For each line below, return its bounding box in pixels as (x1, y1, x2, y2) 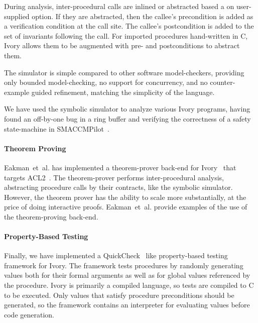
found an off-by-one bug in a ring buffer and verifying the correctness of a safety (4, 113, 251, 124)
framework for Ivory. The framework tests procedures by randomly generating (4, 260, 243, 270)
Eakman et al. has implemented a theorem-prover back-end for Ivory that (4, 162, 236, 172)
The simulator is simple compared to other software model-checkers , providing (4, 67, 244, 77)
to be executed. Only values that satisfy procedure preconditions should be (4, 289, 234, 300)
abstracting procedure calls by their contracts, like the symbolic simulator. (4, 182, 233, 192)
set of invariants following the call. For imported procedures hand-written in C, (4, 30, 248, 41)
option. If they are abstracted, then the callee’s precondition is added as (32, 11, 253, 21)
